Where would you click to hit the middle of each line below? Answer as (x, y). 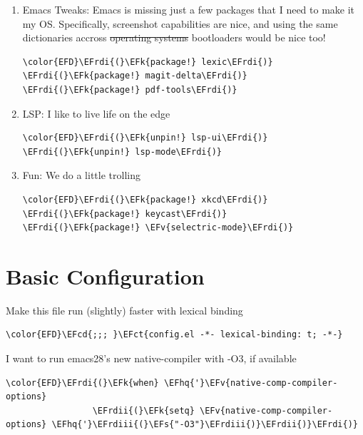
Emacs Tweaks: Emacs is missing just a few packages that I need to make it (189, 9)
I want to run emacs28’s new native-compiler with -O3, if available (151, 358)
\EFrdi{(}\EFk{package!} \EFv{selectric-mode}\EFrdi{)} (158, 228)
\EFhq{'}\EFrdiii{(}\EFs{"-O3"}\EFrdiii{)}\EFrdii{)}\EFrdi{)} (205, 425)
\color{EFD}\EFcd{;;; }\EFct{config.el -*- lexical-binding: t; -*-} (174, 335)
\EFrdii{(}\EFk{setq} (143, 410)
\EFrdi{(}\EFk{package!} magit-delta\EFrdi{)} (135, 76)
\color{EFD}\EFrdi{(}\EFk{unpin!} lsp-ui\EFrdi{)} (145, 138)
